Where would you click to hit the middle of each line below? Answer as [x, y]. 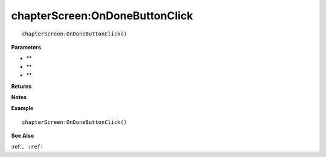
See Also [23, 136]
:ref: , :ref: [27, 147]
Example [22, 108]
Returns [21, 86]
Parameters [26, 47]
